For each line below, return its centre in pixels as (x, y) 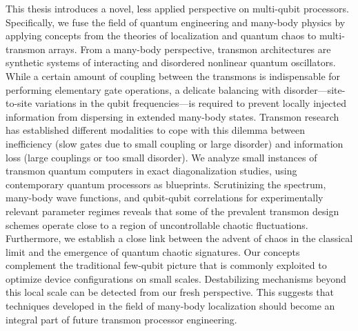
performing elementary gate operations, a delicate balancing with (143, 89)
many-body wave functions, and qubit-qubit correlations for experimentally (165, 198)
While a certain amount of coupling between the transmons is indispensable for (173, 76)
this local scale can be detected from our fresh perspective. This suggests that (170, 292)
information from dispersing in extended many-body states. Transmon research (172, 116)
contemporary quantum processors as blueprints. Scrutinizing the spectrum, (166, 184)
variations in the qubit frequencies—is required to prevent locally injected (191, 103)
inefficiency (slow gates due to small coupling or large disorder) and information (175, 143)
